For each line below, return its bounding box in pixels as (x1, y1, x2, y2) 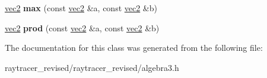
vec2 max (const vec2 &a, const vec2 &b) (5, 2, 157, 14)
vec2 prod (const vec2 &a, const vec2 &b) (5, 21, 160, 34)
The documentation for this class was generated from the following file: (5, 41, 263, 54)
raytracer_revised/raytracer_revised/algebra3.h (5, 61, 179, 73)
